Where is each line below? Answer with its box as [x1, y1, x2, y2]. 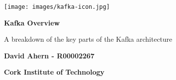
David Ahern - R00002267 [4, 50, 95, 60]
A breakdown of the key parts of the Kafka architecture [4, 34, 173, 44]
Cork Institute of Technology [4, 67, 105, 77]
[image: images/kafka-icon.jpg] [4, 3, 110, 10]
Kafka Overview [4, 17, 60, 27]
